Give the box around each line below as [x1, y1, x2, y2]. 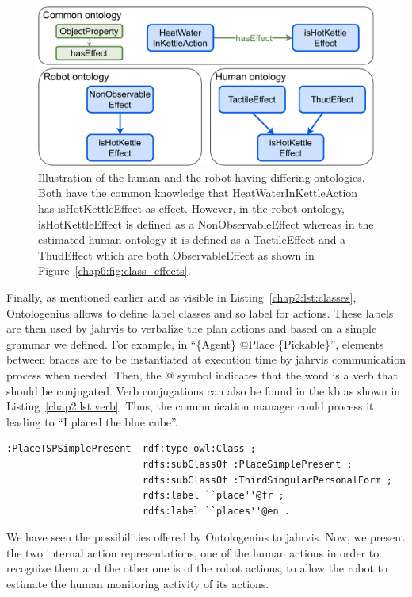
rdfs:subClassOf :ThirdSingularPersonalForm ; [142, 474, 392, 486]
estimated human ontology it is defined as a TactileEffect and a [38, 231, 346, 248]
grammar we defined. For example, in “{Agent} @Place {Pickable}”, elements [6, 335, 384, 352]
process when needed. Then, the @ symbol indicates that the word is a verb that [6, 366, 398, 383]
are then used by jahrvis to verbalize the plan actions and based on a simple [6, 320, 377, 337]
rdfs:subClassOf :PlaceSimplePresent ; [142, 458, 353, 470]
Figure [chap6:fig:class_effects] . [38, 262, 191, 279]
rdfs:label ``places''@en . [142, 505, 290, 517]
